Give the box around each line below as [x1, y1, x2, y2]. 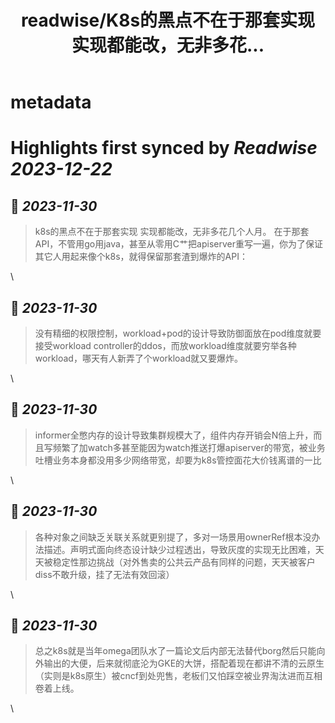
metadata [10, 91, 92, 114]
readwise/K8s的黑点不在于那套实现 [20, 9, 316, 32]
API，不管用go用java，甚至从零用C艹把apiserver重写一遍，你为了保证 [34, 238, 323, 250]
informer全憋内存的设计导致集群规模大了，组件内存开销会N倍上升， [34, 429, 314, 441]
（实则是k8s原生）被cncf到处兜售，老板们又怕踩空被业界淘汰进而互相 [34, 670, 323, 682]
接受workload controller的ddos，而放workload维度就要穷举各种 [34, 340, 297, 351]
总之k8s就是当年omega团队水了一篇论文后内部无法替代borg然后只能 [34, 645, 317, 657]
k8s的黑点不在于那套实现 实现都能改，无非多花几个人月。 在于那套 [34, 226, 310, 238]
